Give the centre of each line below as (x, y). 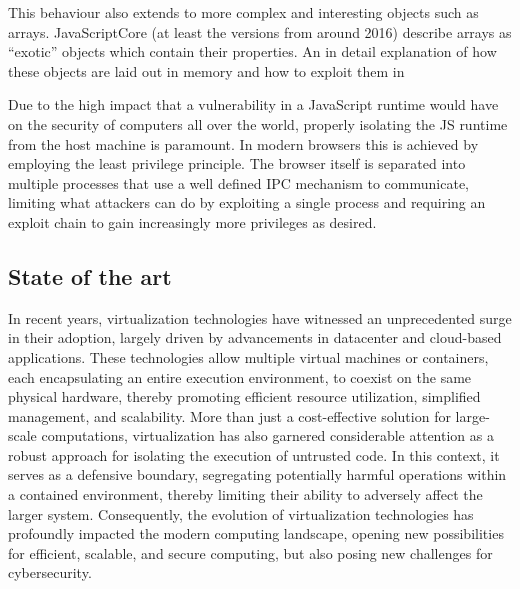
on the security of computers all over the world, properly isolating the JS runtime (258, 123)
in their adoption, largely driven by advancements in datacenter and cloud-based (255, 337)
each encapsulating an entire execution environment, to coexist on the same (240, 376)
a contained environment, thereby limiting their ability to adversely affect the (245, 494)
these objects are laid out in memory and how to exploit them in (206, 70)
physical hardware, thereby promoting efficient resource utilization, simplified (244, 396)
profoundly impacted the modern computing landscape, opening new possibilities (256, 533)
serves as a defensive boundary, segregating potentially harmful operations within (257, 474)
